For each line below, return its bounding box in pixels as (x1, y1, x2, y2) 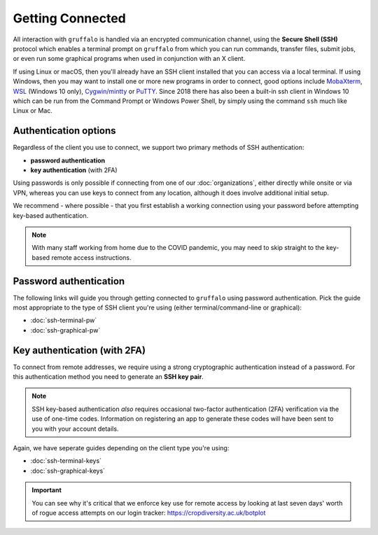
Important (31, 486, 62, 494)
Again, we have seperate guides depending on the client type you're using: (13, 444, 230, 452)
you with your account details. (31, 424, 119, 433)
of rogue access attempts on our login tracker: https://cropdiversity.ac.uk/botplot (31, 508, 266, 517)
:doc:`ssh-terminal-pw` (30, 316, 97, 325)
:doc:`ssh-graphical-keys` (30, 466, 105, 475)
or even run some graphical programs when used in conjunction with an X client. (13, 55, 246, 63)
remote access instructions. (51, 253, 132, 262)
